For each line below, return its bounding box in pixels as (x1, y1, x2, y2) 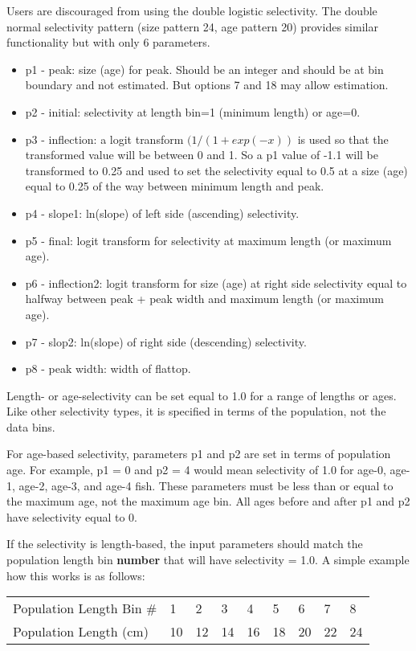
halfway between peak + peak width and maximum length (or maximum (25, 290, 384, 307)
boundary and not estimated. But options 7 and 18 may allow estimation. (25, 76, 389, 93)
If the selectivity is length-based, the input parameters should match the (6, 535, 363, 552)
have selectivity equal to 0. (6, 508, 138, 525)
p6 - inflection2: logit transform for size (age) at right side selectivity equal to (25, 274, 407, 291)
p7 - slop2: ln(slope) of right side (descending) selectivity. (25, 333, 307, 350)
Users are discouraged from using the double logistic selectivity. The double (6, 2, 377, 18)
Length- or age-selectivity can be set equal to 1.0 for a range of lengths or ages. (6, 387, 397, 403)
